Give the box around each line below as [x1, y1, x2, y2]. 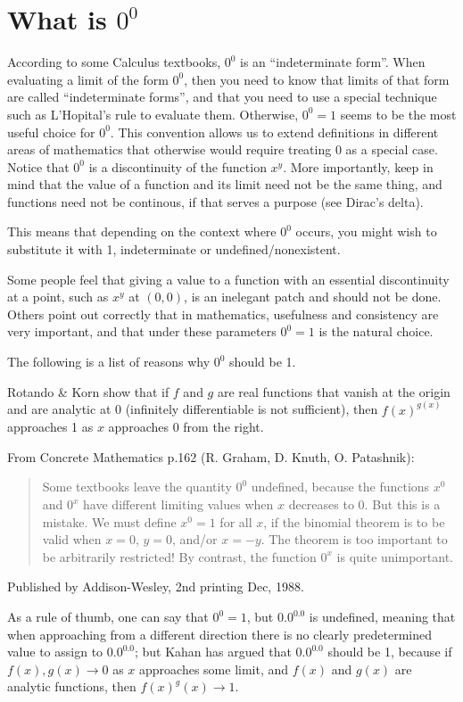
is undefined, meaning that [309, 607, 456, 625]
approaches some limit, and [139, 659, 289, 678]
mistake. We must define [42, 512, 177, 531]
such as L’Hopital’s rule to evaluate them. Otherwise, [7, 104, 299, 123]
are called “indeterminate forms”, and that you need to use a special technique [7, 87, 437, 106]
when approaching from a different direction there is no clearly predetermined [7, 624, 433, 643]
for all [219, 512, 252, 531]
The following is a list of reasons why [7, 352, 211, 371]
